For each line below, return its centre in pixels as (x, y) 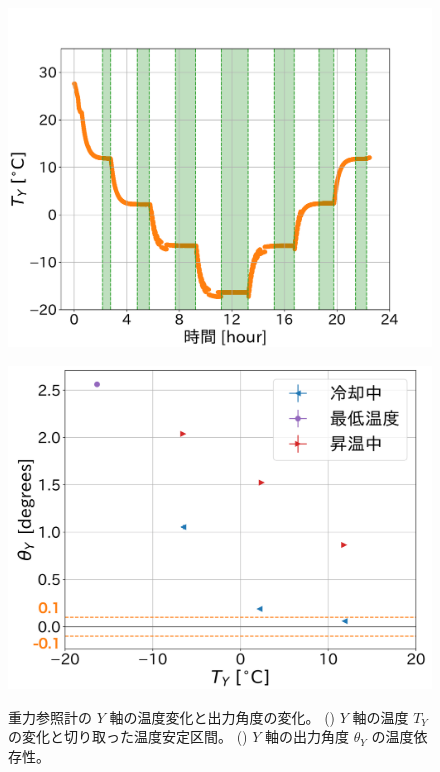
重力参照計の (50, 716)
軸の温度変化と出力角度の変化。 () (222, 716)
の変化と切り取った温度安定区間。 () (128, 736)
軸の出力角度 (307, 736)
